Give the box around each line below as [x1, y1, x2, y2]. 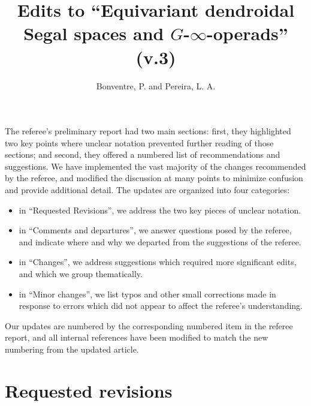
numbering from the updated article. [5, 343, 139, 355]
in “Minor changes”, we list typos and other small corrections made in [19, 287, 276, 300]
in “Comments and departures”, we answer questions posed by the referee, [19, 224, 292, 236]
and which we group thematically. [19, 267, 143, 280]
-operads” [206, 21, 288, 46]
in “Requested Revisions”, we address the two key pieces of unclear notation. [19, 203, 301, 216]
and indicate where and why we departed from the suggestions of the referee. [19, 235, 301, 248]
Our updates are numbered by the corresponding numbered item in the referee [5, 319, 293, 332]
